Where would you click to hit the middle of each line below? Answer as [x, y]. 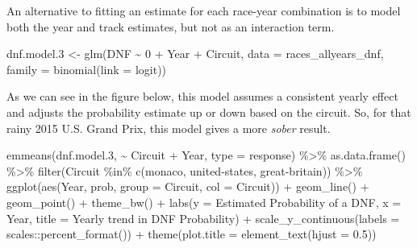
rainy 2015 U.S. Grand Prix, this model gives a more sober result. [169, 128]
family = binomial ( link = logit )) [87, 69]
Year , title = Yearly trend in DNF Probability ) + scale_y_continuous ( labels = [203, 218]
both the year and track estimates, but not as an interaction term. [171, 26]
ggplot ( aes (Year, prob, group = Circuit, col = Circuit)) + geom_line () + [188, 186]
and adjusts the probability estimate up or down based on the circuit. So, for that [209, 112]
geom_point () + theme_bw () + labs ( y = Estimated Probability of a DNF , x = [204, 202]
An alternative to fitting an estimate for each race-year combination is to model [204, 10]
